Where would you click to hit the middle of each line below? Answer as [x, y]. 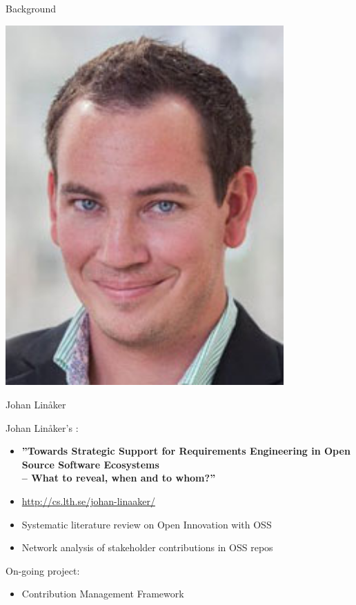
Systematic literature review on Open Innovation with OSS [147, 524]
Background [31, 8]
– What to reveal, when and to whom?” [119, 478]
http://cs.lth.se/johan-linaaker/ [88, 501]
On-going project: [43, 570]
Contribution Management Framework [103, 594]
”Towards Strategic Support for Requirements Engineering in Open [186, 451]
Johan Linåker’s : [42, 427]
